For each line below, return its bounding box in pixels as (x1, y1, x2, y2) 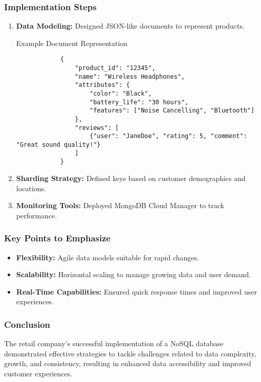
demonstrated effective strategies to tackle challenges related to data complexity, (4, 348, 256, 358)
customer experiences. (4, 368, 73, 378)
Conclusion (4, 318, 50, 330)
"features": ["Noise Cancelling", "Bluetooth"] (89, 107, 255, 115)
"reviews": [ (75, 124, 119, 131)
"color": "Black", (89, 90, 152, 98)
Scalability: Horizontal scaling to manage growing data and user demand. (16, 269, 251, 280)
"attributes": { (75, 81, 130, 89)
